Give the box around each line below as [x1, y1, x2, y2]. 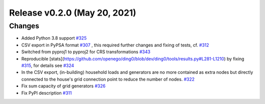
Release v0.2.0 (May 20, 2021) [9, 7, 136, 18]
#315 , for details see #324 [21, 62, 75, 68]
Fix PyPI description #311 [21, 90, 72, 96]
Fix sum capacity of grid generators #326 [21, 83, 106, 89]
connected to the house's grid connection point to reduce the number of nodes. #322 [21, 76, 195, 82]
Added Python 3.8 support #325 [21, 35, 87, 41]
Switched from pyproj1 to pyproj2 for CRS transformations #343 [21, 49, 151, 55]
